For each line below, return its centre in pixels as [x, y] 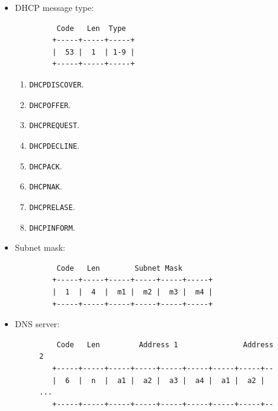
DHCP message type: [54, 7]
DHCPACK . [46, 165]
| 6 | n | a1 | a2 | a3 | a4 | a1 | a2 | [159, 380]
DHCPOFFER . [50, 104]
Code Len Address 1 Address [165, 345]
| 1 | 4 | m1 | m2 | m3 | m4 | [133, 292]
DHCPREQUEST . [55, 125]
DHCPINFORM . [52, 227]
